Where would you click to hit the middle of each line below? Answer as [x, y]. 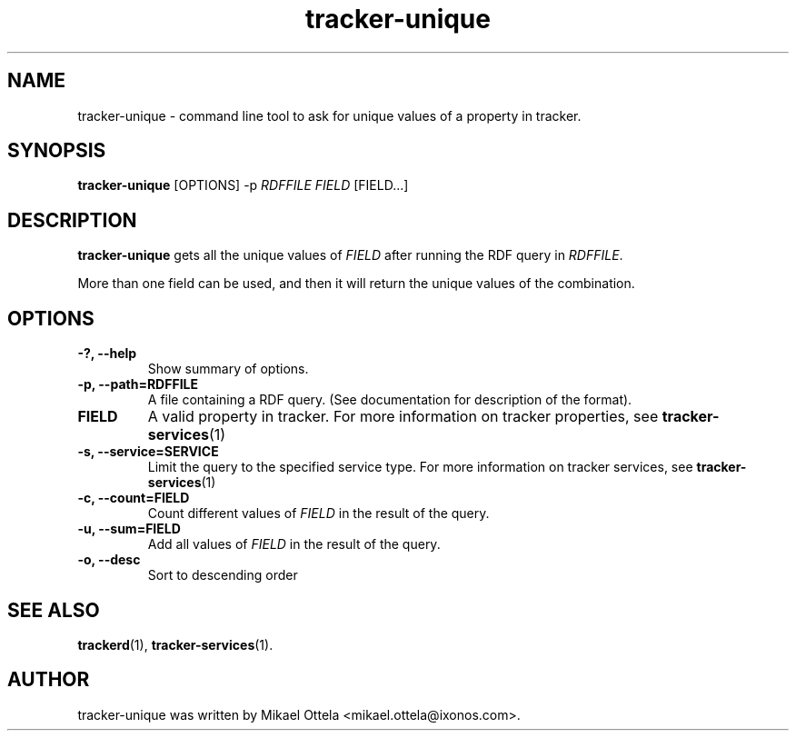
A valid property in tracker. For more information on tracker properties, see [403, 417]
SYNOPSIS [57, 151]
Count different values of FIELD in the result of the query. [318, 514]
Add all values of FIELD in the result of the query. [294, 544]
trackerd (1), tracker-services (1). [175, 644]
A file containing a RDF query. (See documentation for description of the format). [390, 400]
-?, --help [107, 354]
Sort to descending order [223, 575]
